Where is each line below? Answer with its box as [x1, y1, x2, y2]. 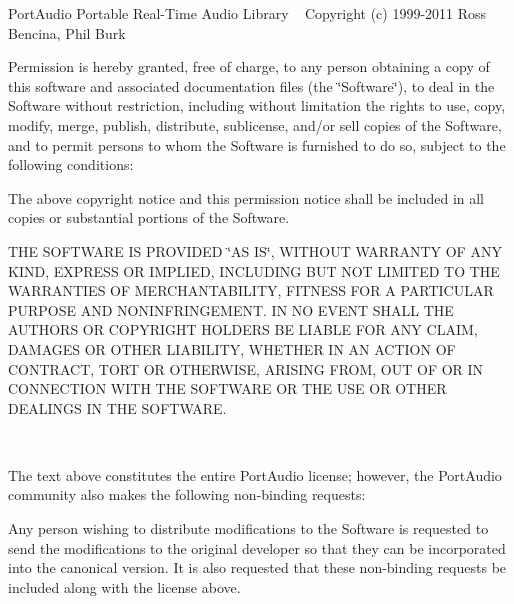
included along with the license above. [8, 576, 241, 597]
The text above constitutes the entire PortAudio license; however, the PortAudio [8, 464, 502, 485]
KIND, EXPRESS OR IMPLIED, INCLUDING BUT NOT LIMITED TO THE [8, 260, 500, 281]
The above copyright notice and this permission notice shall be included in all [8, 187, 485, 208]
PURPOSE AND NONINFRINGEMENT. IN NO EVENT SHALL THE [8, 299, 454, 320]
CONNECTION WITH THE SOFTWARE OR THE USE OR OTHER [8, 378, 447, 399]
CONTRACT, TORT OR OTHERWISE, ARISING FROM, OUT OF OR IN [8, 358, 484, 379]
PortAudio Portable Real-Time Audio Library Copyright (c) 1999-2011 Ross [8, 3, 487, 23]
